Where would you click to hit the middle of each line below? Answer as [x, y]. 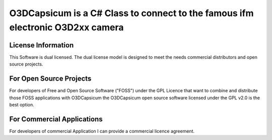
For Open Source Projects [50, 79]
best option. [22, 104]
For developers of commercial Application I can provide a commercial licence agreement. [102, 131]
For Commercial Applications [56, 119]
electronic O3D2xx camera [66, 27]
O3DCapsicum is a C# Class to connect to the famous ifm [131, 13]
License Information [42, 45]
